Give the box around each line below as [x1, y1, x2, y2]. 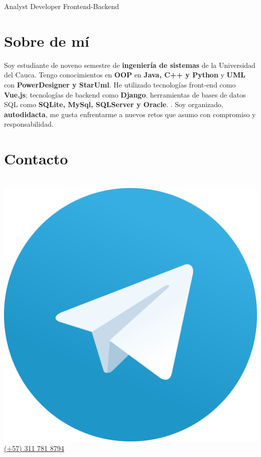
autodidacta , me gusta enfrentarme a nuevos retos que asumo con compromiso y [4, 109, 256, 119]
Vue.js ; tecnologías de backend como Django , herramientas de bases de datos [4, 89, 246, 100]
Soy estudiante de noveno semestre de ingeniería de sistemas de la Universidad [4, 59, 255, 70]
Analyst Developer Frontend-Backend [4, 1, 119, 11]
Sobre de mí [4, 30, 89, 51]
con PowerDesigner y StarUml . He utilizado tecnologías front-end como [4, 79, 236, 89]
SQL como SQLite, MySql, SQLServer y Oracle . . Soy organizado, [4, 99, 223, 110]
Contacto [4, 148, 68, 169]
